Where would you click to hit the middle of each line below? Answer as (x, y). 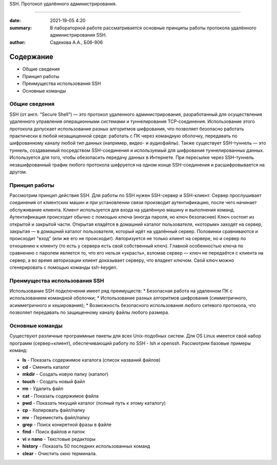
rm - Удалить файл (43, 389)
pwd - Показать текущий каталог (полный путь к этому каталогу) (94, 403)
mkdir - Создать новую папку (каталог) (65, 374)
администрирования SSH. (78, 35)
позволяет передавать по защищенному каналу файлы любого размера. (89, 312)
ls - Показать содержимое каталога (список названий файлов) (91, 360)
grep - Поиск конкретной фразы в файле (67, 425)
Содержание (32, 57)
